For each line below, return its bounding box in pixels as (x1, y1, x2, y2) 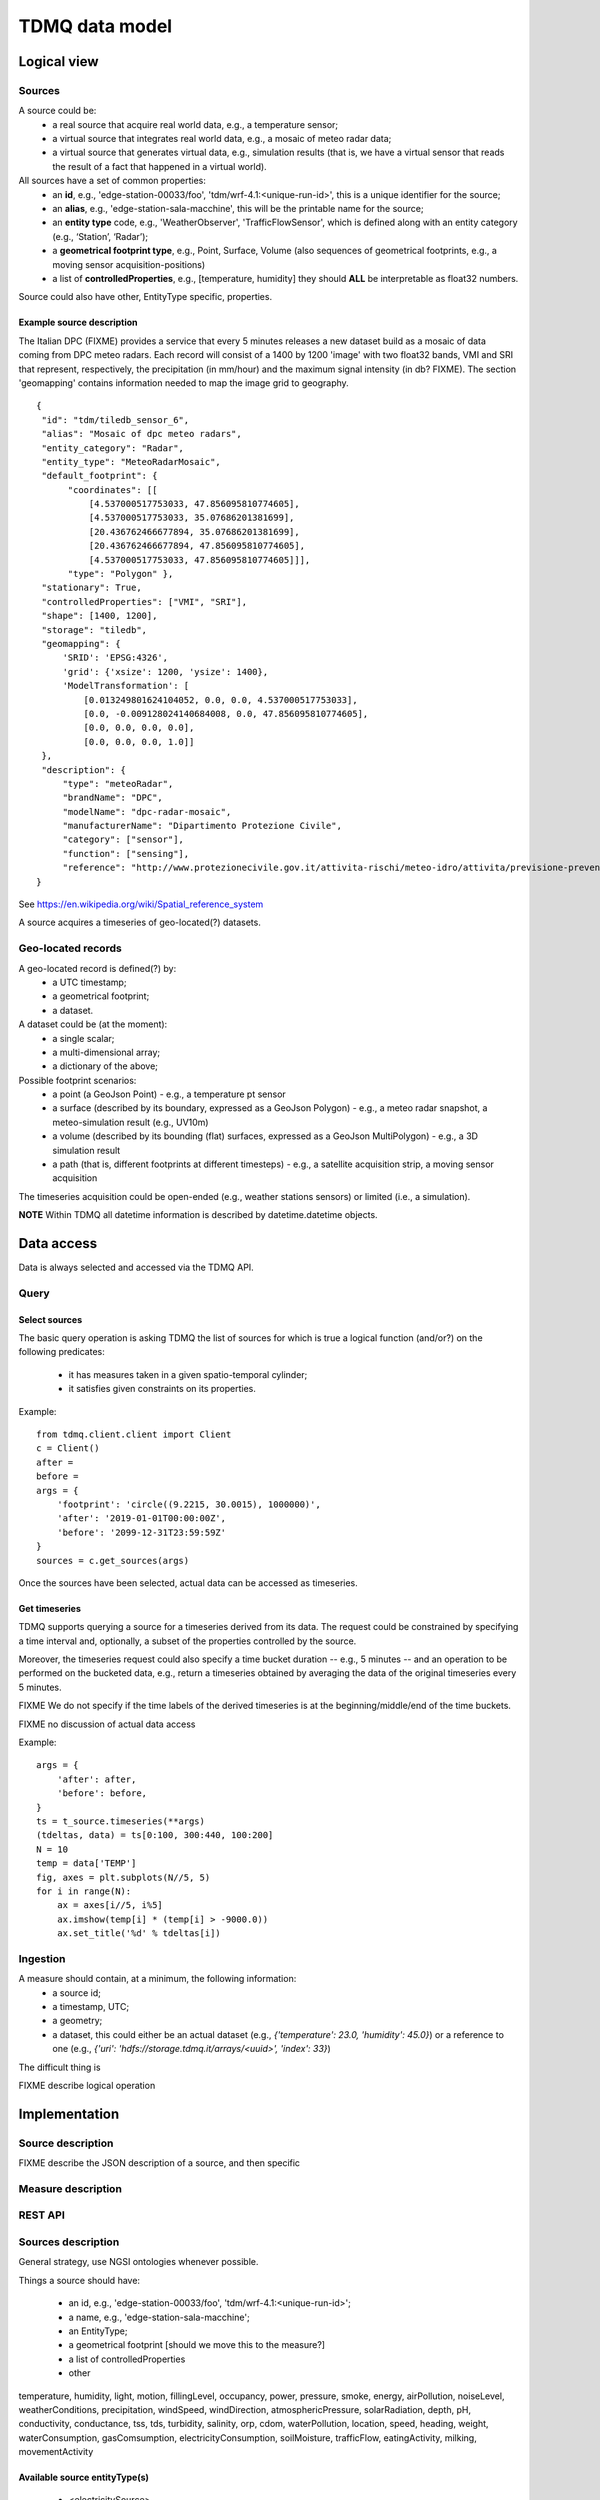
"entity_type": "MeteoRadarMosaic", (41, 456, 222, 467)
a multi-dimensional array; (52, 1046, 161, 1058)
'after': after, (56, 1773, 137, 1785)
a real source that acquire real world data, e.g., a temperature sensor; (52, 118, 339, 130)
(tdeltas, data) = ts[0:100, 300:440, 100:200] (36, 1830, 274, 1841)
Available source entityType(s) (18, 2471, 150, 2484)
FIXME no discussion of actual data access (18, 1718, 196, 1730)
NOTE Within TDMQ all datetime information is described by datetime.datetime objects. (18, 1209, 379, 1221)
